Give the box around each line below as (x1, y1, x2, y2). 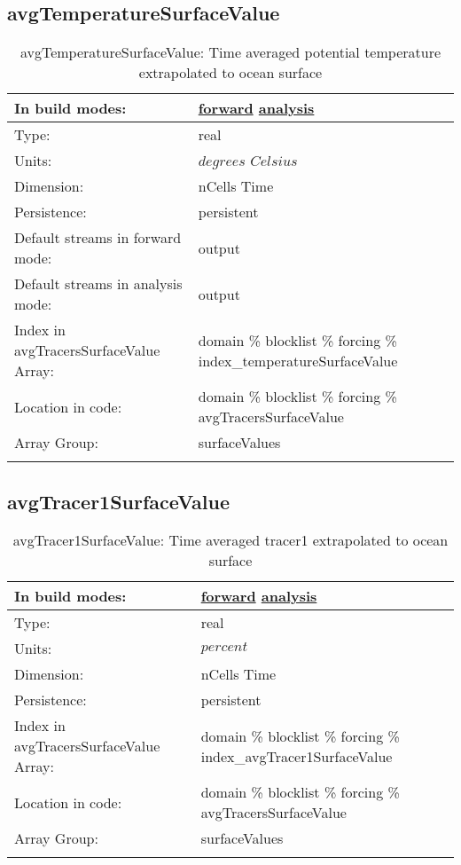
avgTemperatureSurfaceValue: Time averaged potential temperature (20, 42, 441, 63)
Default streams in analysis (14, 273, 183, 295)
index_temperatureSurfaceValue (198, 350, 398, 371)
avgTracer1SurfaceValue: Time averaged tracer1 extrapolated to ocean (12, 530, 449, 551)
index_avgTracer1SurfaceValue (200, 745, 393, 767)
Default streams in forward (14, 227, 182, 248)
